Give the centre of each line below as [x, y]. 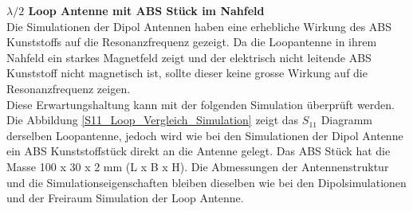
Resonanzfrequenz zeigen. [69, 88]
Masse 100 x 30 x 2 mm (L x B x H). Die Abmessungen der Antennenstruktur [198, 166]
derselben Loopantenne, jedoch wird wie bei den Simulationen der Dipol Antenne [205, 135]
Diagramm [347, 120]
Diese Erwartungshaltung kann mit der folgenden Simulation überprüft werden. [201, 104]
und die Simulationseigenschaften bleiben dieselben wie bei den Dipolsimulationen [206, 182]
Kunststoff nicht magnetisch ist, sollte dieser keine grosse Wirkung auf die [187, 73]
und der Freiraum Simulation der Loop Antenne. [125, 198]
